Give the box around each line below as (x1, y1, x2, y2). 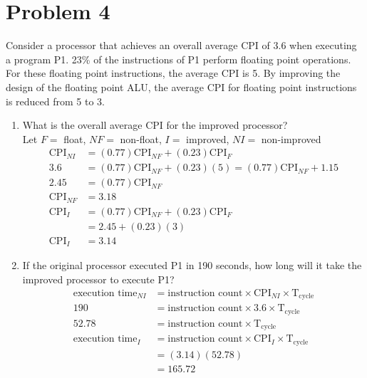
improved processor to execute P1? (22, 272, 175, 286)
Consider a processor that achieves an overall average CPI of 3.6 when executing (6, 38, 357, 53)
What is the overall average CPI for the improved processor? (22, 117, 288, 132)
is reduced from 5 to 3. (6, 93, 105, 108)
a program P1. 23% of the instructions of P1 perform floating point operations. (6, 51, 351, 66)
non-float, (120, 131, 162, 146)
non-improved (261, 131, 321, 146)
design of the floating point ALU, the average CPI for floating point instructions (6, 79, 357, 94)
